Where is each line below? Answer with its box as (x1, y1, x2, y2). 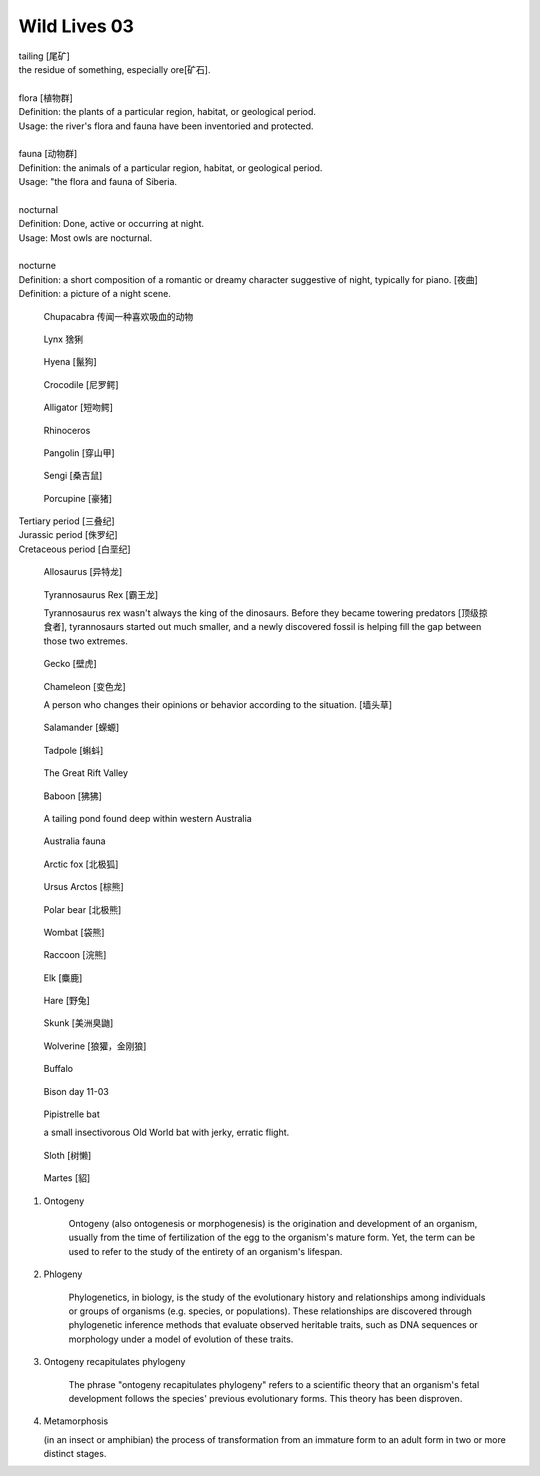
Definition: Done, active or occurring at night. (18, 218, 205, 230)
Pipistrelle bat (43, 1108, 100, 1120)
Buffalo (43, 1063, 74, 1075)
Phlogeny (43, 1268, 83, 1280)
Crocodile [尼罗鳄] (43, 378, 119, 390)
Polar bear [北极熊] (43, 903, 122, 915)
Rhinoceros (43, 424, 91, 436)
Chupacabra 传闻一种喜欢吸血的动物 (43, 310, 194, 322)
